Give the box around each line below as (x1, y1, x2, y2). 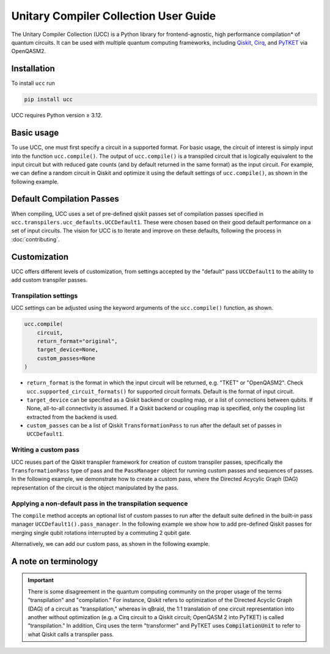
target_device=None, (37, 346, 99, 353)
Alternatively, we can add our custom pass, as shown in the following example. (11, 540, 210, 548)
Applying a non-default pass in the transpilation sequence (11, 499, 188, 507)
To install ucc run (11, 79, 55, 87)
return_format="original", (37, 337, 119, 345)
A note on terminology (11, 556, 98, 567)
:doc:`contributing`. (11, 235, 60, 243)
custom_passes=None (37, 355, 96, 362)
